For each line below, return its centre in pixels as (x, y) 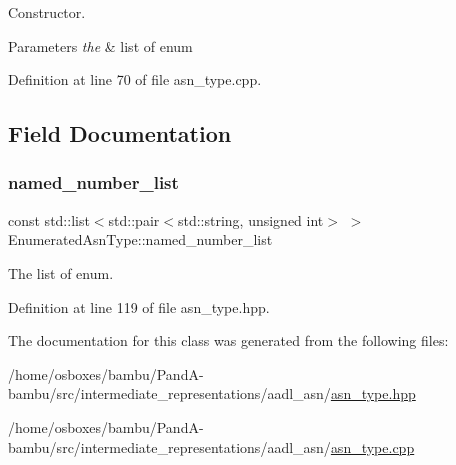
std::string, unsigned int (250, 219)
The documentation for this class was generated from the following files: (228, 340)
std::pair (134, 219)
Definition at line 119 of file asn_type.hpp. (139, 306)
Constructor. (47, 12)
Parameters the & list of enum (100, 45)
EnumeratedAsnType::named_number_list (140, 239)
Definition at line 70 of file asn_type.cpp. (135, 79)
